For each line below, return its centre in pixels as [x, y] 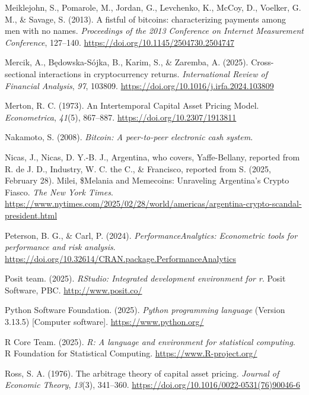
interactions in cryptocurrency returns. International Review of [153, 73]
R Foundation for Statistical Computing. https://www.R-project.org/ [131, 353]
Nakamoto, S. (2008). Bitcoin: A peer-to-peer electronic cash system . [129, 137]
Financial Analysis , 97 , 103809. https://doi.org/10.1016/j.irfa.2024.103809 [139, 85]
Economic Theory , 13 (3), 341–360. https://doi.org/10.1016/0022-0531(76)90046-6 [152, 385]
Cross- [262, 62]
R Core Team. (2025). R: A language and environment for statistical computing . [150, 341]
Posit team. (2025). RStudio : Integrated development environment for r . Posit [145, 278]
